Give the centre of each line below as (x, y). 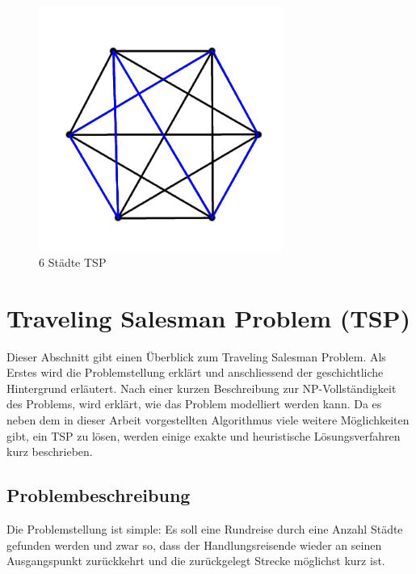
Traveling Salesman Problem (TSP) (209, 317)
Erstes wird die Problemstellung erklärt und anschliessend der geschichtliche (195, 372)
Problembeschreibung (99, 495)
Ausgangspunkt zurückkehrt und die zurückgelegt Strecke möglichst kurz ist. (196, 561)
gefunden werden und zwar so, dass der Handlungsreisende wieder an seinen (194, 544)
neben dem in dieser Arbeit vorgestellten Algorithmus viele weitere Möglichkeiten (208, 420)
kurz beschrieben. (50, 452)
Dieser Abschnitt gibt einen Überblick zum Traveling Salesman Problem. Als (196, 356)
